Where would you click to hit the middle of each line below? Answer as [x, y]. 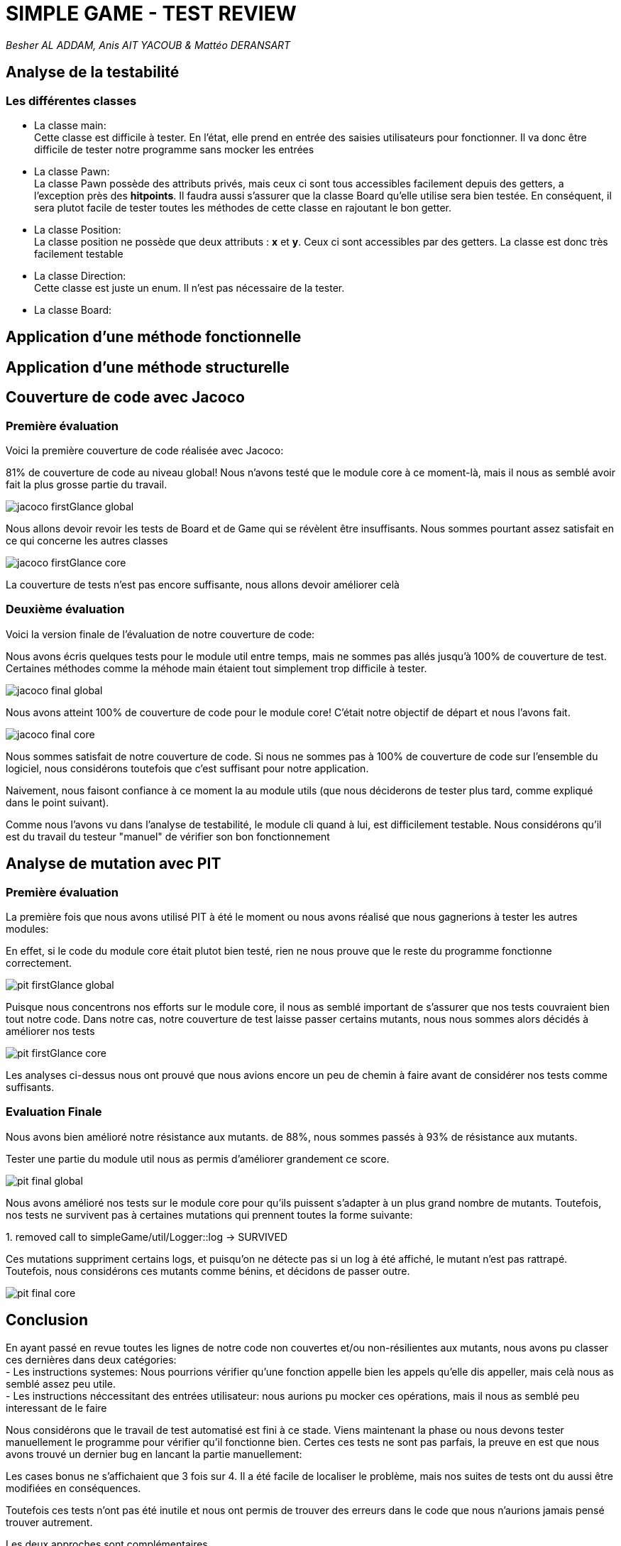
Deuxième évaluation [65, 609]
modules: [27, 929]
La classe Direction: [80, 275]
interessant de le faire [56, 1408]
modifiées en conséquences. [73, 1488]
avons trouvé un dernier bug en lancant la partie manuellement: [154, 1454]
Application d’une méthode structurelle [148, 367]
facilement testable [79, 253]
